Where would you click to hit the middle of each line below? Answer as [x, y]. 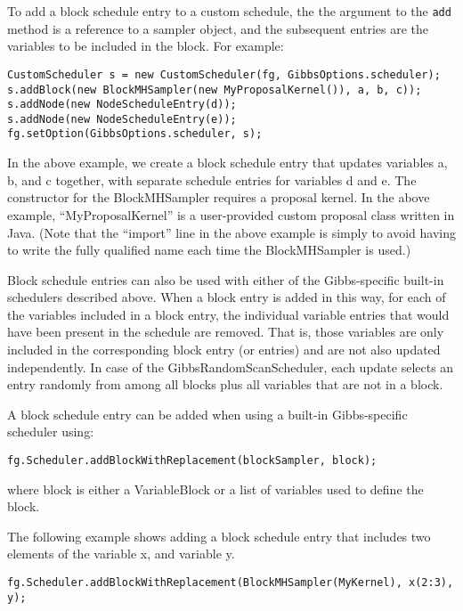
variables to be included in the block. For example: [146, 46]
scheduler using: [51, 432]
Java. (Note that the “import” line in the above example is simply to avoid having [231, 232]
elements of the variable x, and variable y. [121, 554]
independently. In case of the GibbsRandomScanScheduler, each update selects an [231, 367]
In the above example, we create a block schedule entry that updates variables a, [227, 163]
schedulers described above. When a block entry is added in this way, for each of [227, 297]
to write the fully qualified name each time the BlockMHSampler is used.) [209, 250]
